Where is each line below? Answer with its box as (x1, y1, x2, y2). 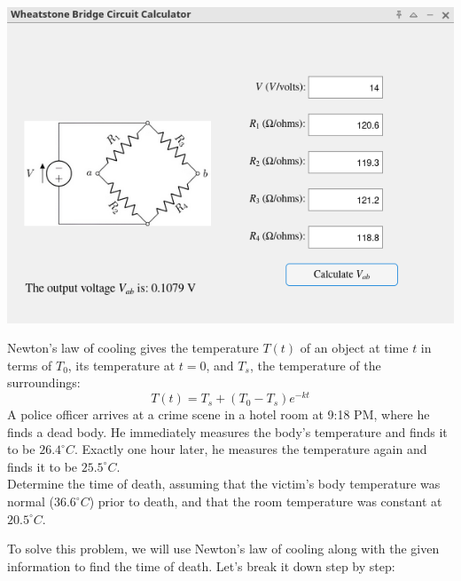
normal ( (7, 492, 54, 511)
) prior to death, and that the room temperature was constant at (89, 492, 442, 511)
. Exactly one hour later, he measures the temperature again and (74, 440, 427, 458)
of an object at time (300, 338, 409, 357)
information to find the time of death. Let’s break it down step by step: (7, 556, 395, 575)
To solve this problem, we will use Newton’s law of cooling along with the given (7, 539, 440, 558)
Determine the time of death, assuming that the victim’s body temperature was (7, 474, 441, 493)
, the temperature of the (249, 355, 381, 374)
